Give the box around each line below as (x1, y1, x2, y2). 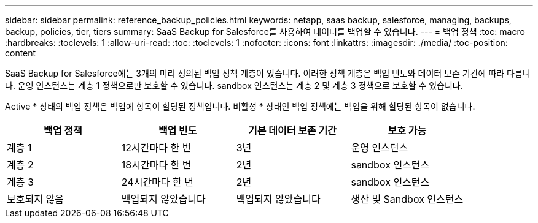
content (5, 48, 36, 58)
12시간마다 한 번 (121, 142, 192, 154)
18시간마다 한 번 (121, 159, 192, 171)
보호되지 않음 (7, 193, 64, 205)
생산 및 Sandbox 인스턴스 (351, 193, 464, 205)
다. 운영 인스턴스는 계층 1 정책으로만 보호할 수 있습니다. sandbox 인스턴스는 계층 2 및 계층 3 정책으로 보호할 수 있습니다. (5, 80, 463, 91)
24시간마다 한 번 (121, 176, 193, 188)
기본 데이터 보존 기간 (248, 124, 337, 137)
